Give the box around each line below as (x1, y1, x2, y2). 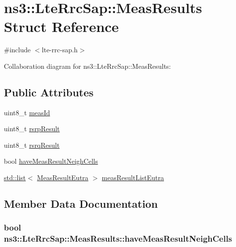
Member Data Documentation (4, 196, 158, 211)
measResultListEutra (102, 172, 164, 183)
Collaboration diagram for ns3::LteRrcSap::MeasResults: (4, 61, 171, 71)
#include (4, 45, 31, 55)
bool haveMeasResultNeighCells (4, 156, 98, 166)
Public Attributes (4, 84, 94, 99)
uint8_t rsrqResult (4, 139, 60, 150)
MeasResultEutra (37, 172, 88, 183)
